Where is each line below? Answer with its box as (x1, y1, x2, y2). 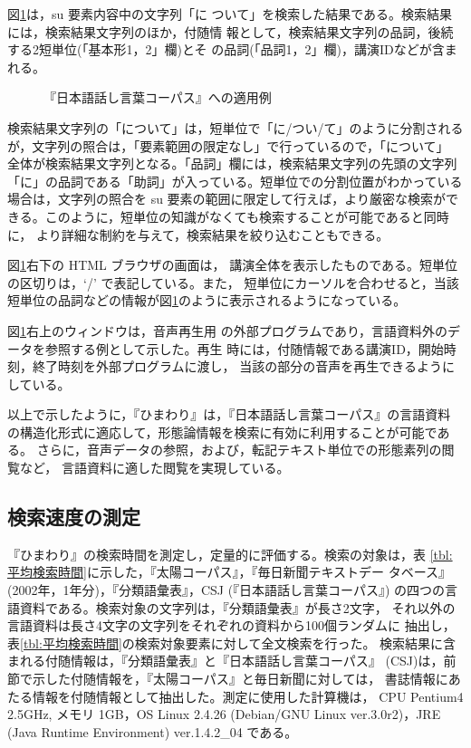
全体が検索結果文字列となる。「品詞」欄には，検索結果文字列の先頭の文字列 (7, 154, 457, 173)
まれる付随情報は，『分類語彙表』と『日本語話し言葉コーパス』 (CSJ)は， (7, 651, 444, 670)
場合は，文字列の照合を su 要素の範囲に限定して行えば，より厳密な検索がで (7, 189, 458, 208)
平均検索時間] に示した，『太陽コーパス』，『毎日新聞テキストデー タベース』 (7, 562, 452, 581)
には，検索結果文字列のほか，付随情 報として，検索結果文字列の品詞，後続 (7, 22, 454, 41)
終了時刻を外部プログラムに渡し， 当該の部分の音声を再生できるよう (32, 357, 442, 376)
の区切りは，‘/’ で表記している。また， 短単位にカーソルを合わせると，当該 (7, 273, 459, 292)
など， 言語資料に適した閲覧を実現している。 (19, 458, 290, 477)
